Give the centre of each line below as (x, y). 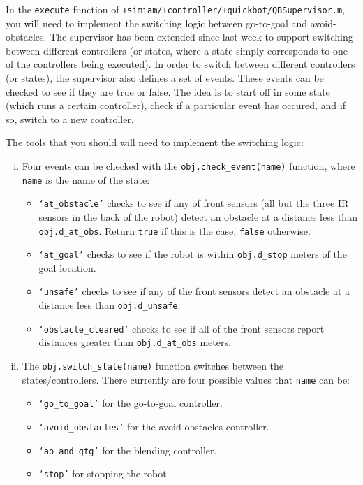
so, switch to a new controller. (70, 118)
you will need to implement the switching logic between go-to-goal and (157, 23)
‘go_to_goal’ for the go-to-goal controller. (131, 403)
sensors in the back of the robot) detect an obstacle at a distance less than (198, 216)
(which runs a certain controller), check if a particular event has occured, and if (176, 105)
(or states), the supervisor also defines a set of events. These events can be (165, 78)
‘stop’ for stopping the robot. (104, 473)
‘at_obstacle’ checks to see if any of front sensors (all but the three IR (194, 203)
